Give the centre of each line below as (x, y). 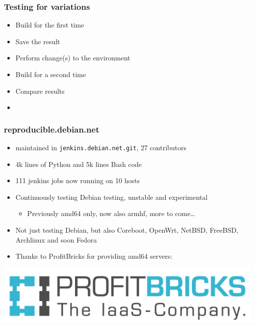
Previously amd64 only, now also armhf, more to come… (111, 213)
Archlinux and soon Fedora (56, 239)
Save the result (38, 41)
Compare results (40, 91)
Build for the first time (50, 25)
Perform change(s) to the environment (73, 58)
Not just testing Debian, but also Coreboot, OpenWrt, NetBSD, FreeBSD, (127, 230)
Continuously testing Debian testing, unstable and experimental (112, 197)
